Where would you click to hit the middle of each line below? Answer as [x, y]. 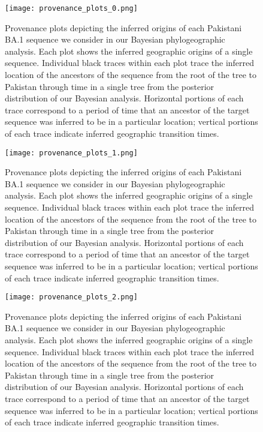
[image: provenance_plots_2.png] [71, 297]
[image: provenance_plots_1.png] [71, 153]
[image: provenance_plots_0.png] [71, 8]
